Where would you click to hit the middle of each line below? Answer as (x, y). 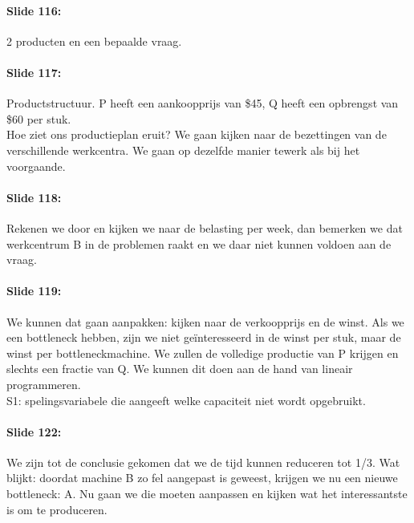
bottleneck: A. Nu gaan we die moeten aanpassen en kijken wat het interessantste (207, 494)
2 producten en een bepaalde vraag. (94, 41)
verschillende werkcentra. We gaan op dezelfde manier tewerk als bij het (183, 150)
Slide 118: (34, 197)
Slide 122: (34, 431)
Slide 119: (34, 291)
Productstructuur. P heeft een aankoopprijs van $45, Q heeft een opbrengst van (203, 103)
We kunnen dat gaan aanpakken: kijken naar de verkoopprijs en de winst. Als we (205, 321)
